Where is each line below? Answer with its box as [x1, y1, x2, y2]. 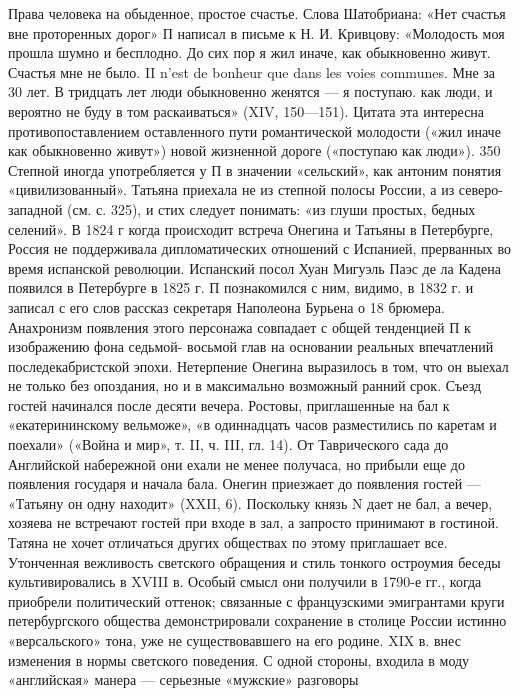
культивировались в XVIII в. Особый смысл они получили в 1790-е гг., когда [8, 571, 482, 592]
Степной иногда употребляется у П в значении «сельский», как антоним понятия [8, 159, 502, 180]
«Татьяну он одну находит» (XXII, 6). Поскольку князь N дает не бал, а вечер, [8, 492, 493, 513]
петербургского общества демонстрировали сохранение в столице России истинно [8, 610, 507, 631]
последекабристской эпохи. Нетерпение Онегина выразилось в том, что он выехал [8, 355, 509, 376]
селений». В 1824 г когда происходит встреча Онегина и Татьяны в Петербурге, [8, 218, 494, 239]
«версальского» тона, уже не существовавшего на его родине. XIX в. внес [8, 630, 461, 650]
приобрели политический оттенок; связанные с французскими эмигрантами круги [8, 590, 505, 611]
